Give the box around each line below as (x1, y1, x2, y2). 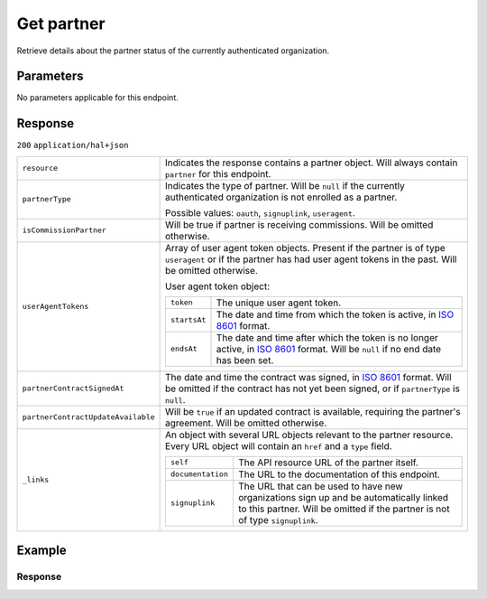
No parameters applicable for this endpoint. (16, 92, 179, 103)
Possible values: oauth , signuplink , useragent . (165, 206, 355, 219)
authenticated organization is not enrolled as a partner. (165, 191, 398, 203)
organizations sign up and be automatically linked (237, 491, 449, 503)
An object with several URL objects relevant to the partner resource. (165, 428, 454, 441)
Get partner (16, 14, 106, 33)
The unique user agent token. (216, 296, 342, 309)
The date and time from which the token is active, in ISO (216, 308, 455, 321)
